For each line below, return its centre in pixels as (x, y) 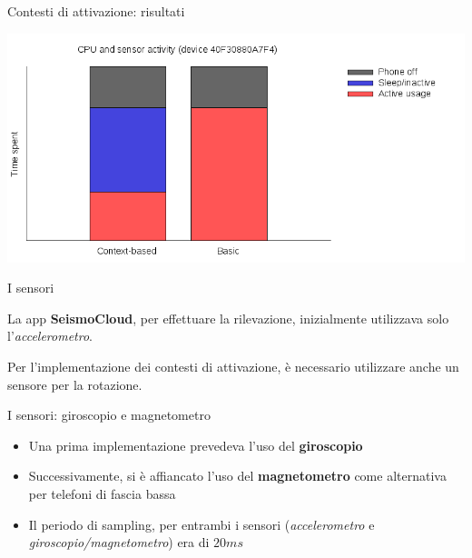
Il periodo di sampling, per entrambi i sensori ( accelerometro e (202, 524)
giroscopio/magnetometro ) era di (119, 542)
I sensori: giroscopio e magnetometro (109, 415)
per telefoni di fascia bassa (102, 493)
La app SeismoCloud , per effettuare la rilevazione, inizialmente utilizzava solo (228, 318)
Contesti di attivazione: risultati (96, 11)
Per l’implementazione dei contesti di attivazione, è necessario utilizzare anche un (233, 366)
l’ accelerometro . (50, 336)
